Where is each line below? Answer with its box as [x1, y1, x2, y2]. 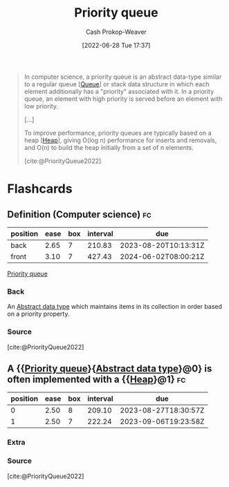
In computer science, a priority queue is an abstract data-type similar [24, 73, 222, 81]
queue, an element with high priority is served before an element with [24, 95, 223, 103]
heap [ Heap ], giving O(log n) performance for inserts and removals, [24, 136, 217, 144]
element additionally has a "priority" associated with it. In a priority [24, 87, 214, 95]
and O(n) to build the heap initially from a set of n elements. [24, 143, 194, 151]
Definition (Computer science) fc [7, 209, 152, 220]
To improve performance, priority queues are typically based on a [24, 128, 212, 137]
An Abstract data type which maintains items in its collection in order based [7, 303, 223, 311]
